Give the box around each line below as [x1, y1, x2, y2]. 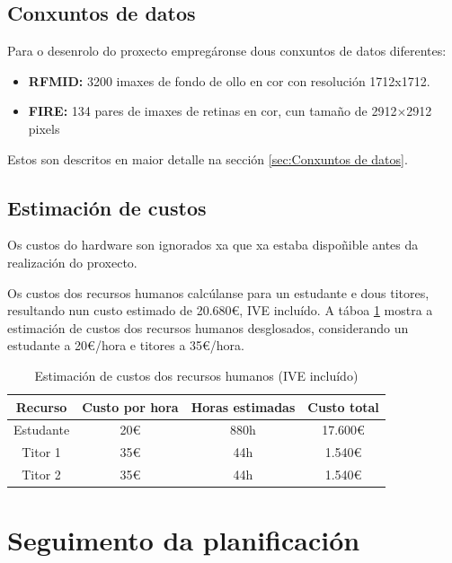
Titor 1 [22, 443, 61, 462]
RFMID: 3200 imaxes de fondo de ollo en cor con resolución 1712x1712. [28, 71, 430, 90]
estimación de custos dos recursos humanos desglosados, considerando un [7, 318, 409, 337]
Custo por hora [82, 397, 179, 416]
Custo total [307, 397, 379, 416]
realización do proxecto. [7, 252, 137, 271]
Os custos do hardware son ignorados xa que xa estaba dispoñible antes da [7, 235, 419, 254]
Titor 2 [22, 465, 61, 484]
